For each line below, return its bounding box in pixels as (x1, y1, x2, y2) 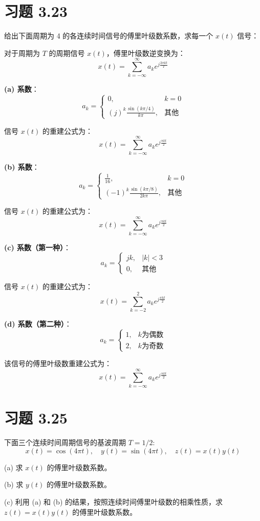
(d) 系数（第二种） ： (4, 318, 72, 329)
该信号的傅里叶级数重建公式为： (4, 358, 112, 369)
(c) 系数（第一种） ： (4, 242, 71, 252)
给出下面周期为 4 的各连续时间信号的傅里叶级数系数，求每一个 (4, 30, 213, 41)
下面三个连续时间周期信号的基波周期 (4, 437, 126, 448)
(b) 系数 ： (4, 162, 39, 172)
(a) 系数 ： (4, 84, 39, 94)
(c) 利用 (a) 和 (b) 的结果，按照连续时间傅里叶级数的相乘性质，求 (4, 496, 223, 507)
